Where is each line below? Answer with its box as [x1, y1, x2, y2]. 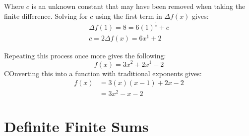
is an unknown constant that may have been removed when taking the [31, 1, 246, 11]
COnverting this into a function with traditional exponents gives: [4, 68, 202, 78]
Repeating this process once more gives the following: [4, 50, 166, 60]
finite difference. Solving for [4, 10, 88, 21]
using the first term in [95, 10, 162, 21]
